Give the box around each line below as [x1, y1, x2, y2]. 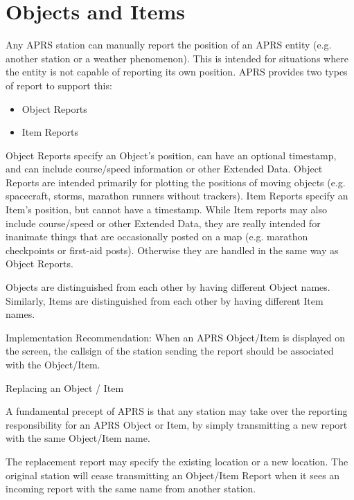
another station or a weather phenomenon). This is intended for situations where [6, 51, 348, 65]
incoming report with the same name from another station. [6, 481, 256, 496]
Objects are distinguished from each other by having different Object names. [6, 280, 330, 294]
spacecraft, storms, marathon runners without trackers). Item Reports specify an [6, 188, 348, 203]
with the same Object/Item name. [6, 431, 150, 445]
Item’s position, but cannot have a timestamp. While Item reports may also [6, 202, 327, 217]
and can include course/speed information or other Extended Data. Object [6, 161, 323, 176]
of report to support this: [6, 78, 112, 92]
